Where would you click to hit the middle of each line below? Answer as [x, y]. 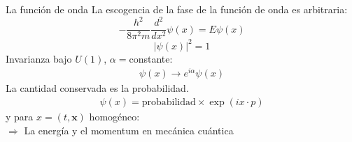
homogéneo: [114, 116]
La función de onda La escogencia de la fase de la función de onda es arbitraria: [177, 9]
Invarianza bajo [39, 58]
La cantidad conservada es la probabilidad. [97, 88]
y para [20, 116]
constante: [151, 58]
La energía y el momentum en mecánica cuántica [129, 130]
